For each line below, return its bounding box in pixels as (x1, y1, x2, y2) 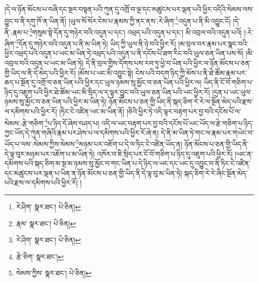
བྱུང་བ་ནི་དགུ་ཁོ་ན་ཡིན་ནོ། (4, 15, 66, 26)
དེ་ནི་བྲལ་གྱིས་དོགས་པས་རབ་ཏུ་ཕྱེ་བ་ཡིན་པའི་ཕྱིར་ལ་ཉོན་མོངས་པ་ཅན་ (86, 57, 251, 68)
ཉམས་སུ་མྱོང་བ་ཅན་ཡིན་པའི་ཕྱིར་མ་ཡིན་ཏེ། (4, 96, 107, 107)
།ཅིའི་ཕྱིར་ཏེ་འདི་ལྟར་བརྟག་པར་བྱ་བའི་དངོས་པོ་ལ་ (126, 106, 241, 116)
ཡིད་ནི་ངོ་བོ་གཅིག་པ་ (204, 77, 254, 87)
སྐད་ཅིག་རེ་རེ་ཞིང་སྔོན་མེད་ (184, 167, 248, 178)
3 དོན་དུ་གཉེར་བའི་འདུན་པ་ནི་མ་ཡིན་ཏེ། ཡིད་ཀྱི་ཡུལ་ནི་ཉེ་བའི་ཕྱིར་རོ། (15, 37, 176, 48)
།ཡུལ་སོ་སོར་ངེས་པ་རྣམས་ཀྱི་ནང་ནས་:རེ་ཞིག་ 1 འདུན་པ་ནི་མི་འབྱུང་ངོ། (68, 14, 231, 26)
